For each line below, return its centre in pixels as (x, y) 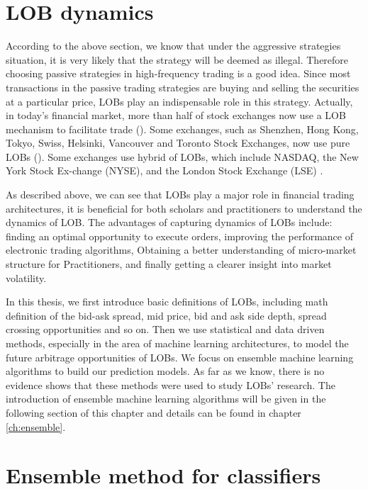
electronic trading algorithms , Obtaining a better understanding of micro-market (181, 250)
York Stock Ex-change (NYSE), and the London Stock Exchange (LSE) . (165, 170)
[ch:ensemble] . (36, 426)
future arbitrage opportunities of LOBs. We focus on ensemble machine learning (180, 357)
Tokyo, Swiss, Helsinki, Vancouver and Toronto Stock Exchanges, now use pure (178, 143)
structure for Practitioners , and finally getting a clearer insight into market (169, 264)
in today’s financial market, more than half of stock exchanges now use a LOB (176, 115)
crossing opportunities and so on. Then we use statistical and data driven (165, 329)
